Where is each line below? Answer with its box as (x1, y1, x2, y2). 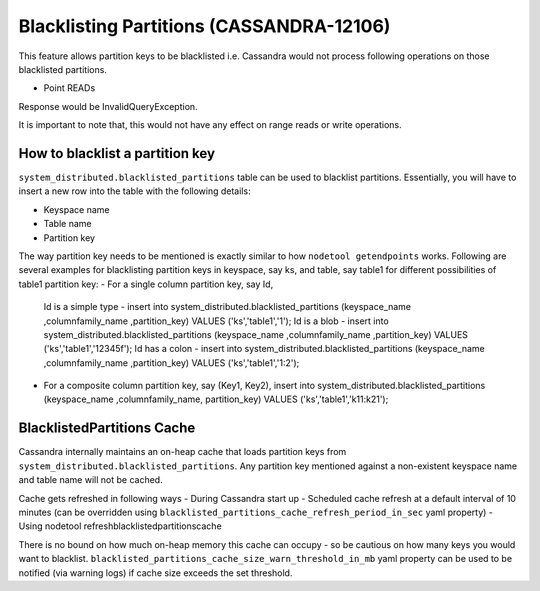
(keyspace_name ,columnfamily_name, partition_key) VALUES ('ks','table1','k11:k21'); (43, 393, 389, 405)
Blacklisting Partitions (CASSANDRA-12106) (18, 15, 391, 37)
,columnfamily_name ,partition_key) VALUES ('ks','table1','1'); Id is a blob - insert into (43, 315, 389, 327)
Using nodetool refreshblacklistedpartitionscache (18, 520, 222, 532)
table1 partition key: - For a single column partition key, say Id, (18, 278, 274, 290)
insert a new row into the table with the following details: (18, 185, 251, 197)
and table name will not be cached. (18, 474, 164, 486)
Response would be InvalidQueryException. (18, 100, 199, 112)
